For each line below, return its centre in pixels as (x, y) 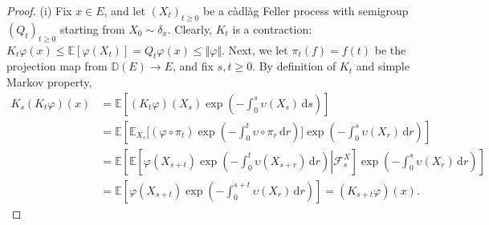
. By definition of (294, 66)
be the (390, 49)
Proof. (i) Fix (39, 10)
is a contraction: (272, 28)
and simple (383, 66)
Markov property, (49, 81)
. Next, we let (255, 49)
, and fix (193, 66)
